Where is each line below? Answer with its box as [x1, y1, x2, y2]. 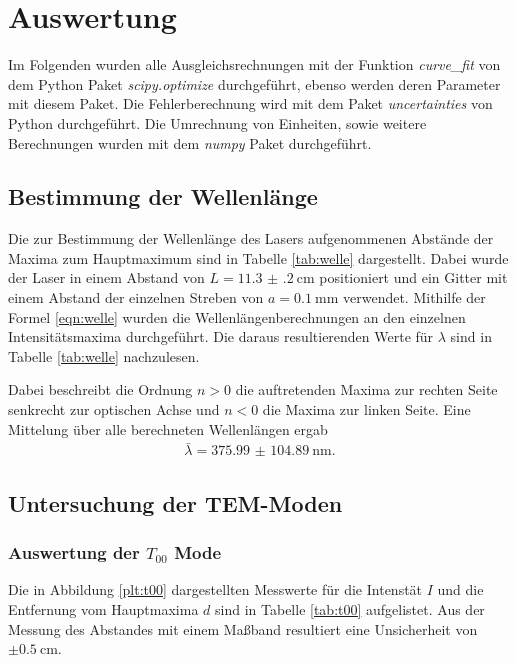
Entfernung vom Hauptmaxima [8, 599, 199, 620]
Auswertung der [8, 540, 140, 565]
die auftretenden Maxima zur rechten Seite [235, 379, 498, 400]
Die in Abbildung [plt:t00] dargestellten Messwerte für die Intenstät [8, 579, 423, 600]
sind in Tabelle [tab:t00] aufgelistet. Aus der [215, 599, 485, 620]
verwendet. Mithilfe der [343, 287, 486, 308]
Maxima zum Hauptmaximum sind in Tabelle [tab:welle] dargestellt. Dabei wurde [8, 247, 509, 268]
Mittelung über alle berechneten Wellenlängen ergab [8, 418, 328, 439]
